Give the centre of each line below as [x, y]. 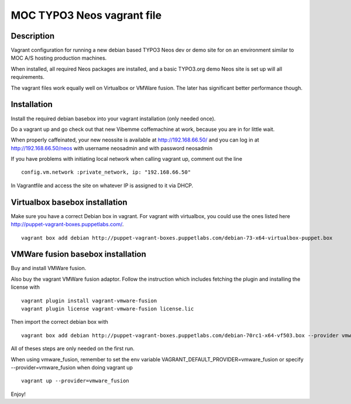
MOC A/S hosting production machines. [59, 58]
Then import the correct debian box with [59, 322]
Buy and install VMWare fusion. [49, 268]
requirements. [28, 77]
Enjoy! [18, 394]
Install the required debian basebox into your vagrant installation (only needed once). [113, 118]
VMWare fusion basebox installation [78, 254]
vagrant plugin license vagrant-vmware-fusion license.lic [108, 309]
